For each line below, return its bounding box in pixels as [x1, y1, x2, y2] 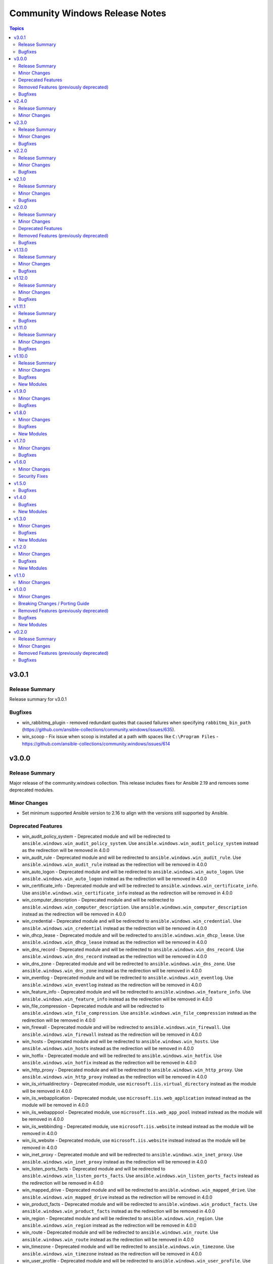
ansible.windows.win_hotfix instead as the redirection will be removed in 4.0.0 [22, 1060, 197, 1066]
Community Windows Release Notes [9, 8, 166, 19]
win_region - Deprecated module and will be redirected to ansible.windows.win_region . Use [22, 1215, 223, 1221]
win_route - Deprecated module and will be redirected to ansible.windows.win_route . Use [22, 1229, 218, 1236]
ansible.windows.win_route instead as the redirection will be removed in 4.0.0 [22, 1236, 194, 1242]
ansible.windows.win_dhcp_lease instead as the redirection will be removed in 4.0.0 [22, 939, 207, 945]
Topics [9, 25, 24, 31]
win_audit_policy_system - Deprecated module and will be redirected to [22, 833, 170, 839]
